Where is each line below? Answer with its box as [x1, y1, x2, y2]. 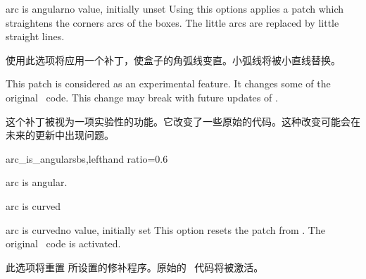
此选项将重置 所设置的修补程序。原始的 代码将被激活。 [6, 259, 264, 274]
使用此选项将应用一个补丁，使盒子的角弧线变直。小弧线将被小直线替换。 [6, 52, 341, 67]
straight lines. [6, 29, 65, 44]
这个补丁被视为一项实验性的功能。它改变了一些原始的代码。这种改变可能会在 [6, 113, 360, 128]
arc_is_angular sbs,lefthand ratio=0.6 [6, 151, 168, 166]
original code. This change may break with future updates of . [6, 89, 278, 104]
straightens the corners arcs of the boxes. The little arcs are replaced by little [6, 15, 339, 30]
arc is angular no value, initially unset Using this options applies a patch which [6, 1, 344, 15]
